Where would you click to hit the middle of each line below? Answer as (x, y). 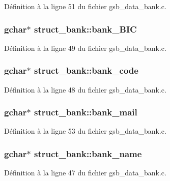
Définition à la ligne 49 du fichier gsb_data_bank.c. (85, 48)
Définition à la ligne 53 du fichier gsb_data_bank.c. (85, 131)
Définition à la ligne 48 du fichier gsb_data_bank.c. (85, 89)
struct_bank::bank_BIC (86, 29)
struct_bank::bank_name (88, 153)
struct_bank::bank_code (86, 70)
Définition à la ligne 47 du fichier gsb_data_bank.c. (85, 173)
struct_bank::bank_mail (86, 112)
